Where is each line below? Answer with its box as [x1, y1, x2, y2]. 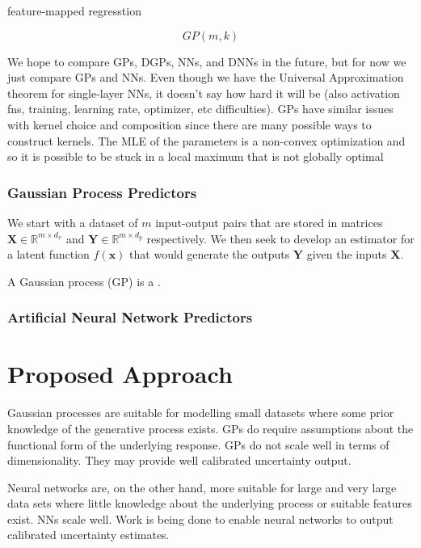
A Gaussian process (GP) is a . [7, 272, 161, 289]
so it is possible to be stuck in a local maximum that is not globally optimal [7, 148, 384, 165]
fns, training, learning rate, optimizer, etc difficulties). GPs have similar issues [7, 100, 394, 117]
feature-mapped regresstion [7, 2, 141, 19]
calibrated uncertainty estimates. [7, 526, 170, 543]
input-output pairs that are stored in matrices [155, 213, 383, 230]
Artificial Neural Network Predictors [7, 307, 253, 327]
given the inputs [306, 246, 387, 263]
